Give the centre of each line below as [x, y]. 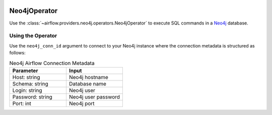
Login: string [27, 90]
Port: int [22, 103]
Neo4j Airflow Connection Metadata [52, 63]
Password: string [32, 96]
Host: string [26, 77]
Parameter [25, 70]
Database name [88, 83]
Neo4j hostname [88, 77]
